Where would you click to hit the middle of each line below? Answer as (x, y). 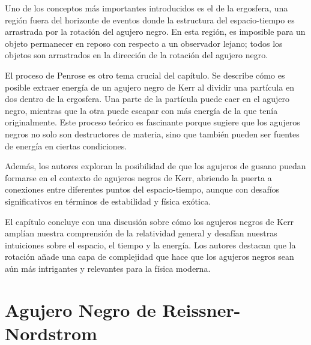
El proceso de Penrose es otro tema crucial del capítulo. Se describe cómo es (145, 75)
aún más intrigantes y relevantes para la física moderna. (108, 268)
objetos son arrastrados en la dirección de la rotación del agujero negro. (137, 55)
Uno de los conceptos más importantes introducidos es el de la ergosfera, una (146, 8)
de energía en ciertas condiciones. (66, 145)
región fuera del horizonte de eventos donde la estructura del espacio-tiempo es (150, 19)
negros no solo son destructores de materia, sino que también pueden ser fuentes (152, 133)
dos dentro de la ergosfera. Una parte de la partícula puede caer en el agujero (147, 99)
